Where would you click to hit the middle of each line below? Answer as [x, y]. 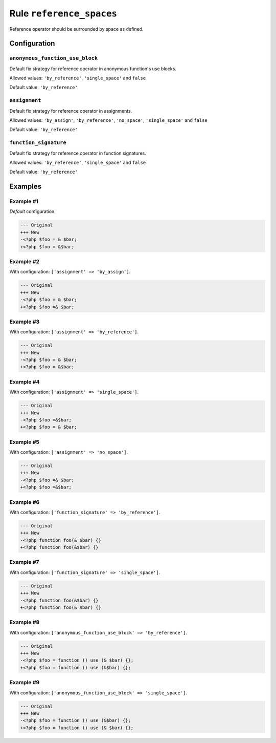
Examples [26, 187]
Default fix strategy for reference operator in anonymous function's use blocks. [93, 69]
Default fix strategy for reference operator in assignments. [71, 111]
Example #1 [24, 201]
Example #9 [25, 683]
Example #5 [24, 442]
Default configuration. [32, 211]
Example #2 [25, 261]
